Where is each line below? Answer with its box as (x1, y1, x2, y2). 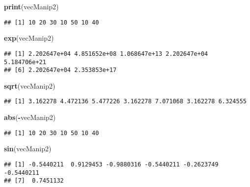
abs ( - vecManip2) (4, 112, 56, 122)
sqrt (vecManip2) (4, 80, 56, 91)
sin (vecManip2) (4, 143, 52, 154)
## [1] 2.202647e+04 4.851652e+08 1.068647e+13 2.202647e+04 (4, 50, 208, 57)
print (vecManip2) (4, 1, 59, 11)
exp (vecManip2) (4, 33, 54, 43)
